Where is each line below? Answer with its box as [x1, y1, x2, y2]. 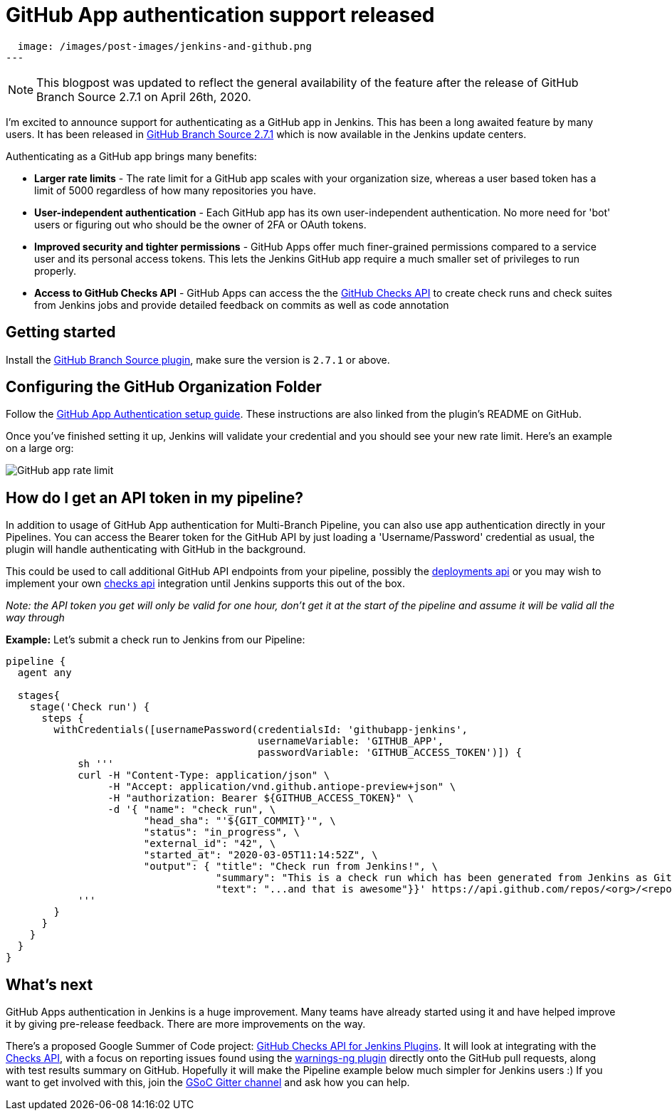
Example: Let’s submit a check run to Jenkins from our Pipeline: [6, 633, 305, 646]
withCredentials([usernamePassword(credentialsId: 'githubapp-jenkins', [53, 724, 468, 736]
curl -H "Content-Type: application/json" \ [78, 769, 330, 781]
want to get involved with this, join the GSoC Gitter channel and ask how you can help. [6, 1076, 410, 1089]
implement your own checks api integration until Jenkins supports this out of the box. [6, 577, 406, 590]
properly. [34, 264, 76, 277]
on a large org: [6, 442, 74, 455]
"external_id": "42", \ [143, 838, 276, 850]
